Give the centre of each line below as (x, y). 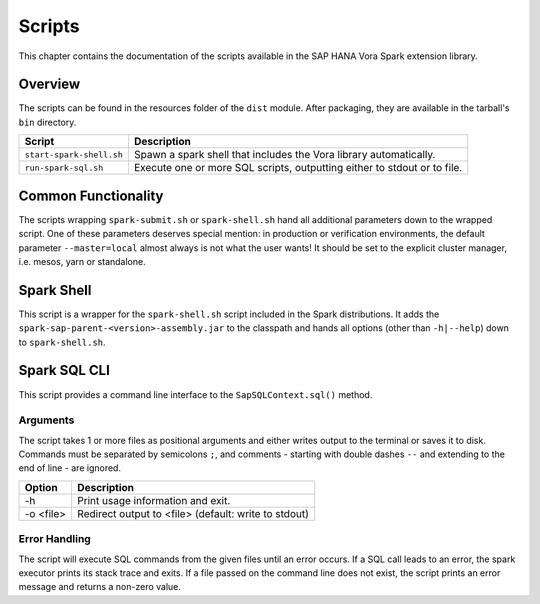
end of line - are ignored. (70, 468)
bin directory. (47, 122)
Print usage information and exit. (153, 500)
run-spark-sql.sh (64, 167)
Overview (49, 84)
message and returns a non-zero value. (100, 587)
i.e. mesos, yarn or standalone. (82, 261)
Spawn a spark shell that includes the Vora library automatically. (284, 155)
